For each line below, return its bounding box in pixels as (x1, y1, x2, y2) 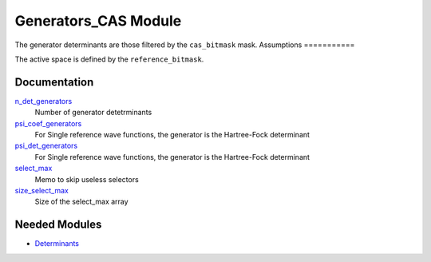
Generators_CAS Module (14, 12, 182, 30)
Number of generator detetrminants (34, 108, 152, 117)
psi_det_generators (14, 141, 78, 151)
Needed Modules (14, 218, 102, 232)
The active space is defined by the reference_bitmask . (14, 54, 204, 64)
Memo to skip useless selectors (34, 174, 139, 184)
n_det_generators (14, 96, 73, 105)
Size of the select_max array (34, 196, 129, 207)
